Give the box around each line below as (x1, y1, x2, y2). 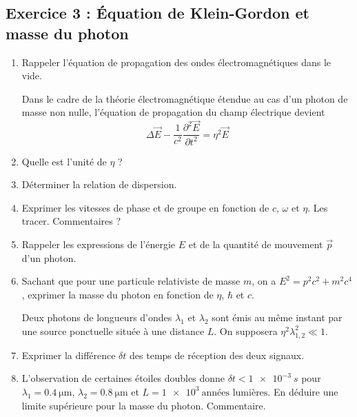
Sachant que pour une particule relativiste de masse (21, 274, 241, 288)
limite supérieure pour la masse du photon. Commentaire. (21, 398, 266, 412)
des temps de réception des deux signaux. (130, 347, 305, 362)
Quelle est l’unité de (21, 154, 107, 168)
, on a (252, 274, 276, 288)
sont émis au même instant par (212, 310, 343, 325)
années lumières (201, 387, 268, 398)
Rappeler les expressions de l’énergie (21, 236, 176, 251)
